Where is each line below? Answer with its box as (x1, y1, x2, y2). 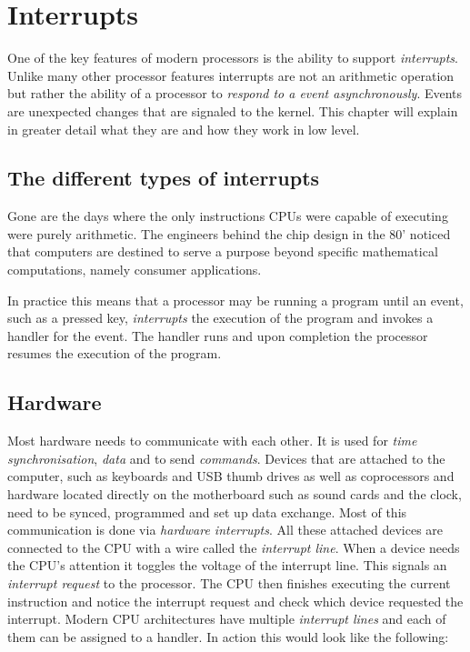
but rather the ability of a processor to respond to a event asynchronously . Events (7, 84, 463, 103)
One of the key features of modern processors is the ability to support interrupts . (7, 48, 458, 67)
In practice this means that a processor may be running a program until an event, (7, 290, 464, 309)
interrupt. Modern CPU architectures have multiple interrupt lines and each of (7, 609, 446, 628)
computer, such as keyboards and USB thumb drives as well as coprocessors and (7, 466, 455, 486)
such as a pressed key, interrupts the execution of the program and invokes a (7, 308, 434, 327)
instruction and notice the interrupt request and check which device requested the (7, 591, 464, 610)
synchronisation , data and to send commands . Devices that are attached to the (7, 448, 445, 467)
